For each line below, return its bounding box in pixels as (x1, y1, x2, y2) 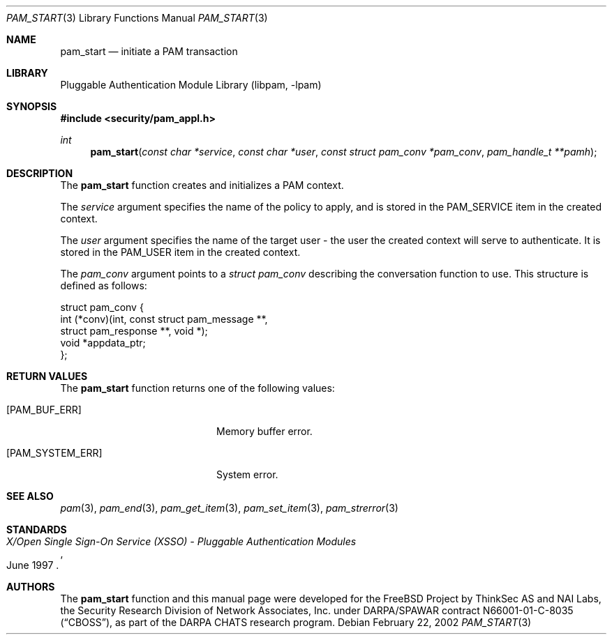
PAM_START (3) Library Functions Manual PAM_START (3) (6, 12, 268, 24)
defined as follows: (60, 280, 147, 291)
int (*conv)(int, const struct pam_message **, (60, 313, 268, 325)
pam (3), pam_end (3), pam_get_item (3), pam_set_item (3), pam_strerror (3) (60, 502, 398, 514)
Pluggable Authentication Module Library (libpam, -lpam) (60, 79, 322, 91)
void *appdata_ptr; (60, 337, 146, 349)
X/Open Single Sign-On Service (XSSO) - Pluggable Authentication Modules (6, 535, 357, 547)
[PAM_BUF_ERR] (6, 404, 82, 416)
